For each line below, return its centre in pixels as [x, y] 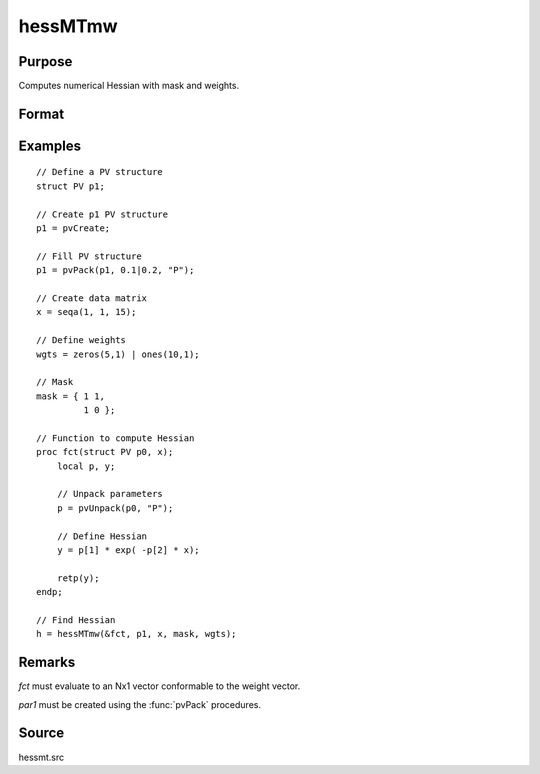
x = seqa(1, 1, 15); [86, 312]
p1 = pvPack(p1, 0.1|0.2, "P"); [115, 270]
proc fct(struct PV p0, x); [105, 452]
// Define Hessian [102, 536]
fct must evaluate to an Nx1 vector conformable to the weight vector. [159, 686]
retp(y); [78, 578]
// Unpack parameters [110, 494]
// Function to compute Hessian [115, 438]
